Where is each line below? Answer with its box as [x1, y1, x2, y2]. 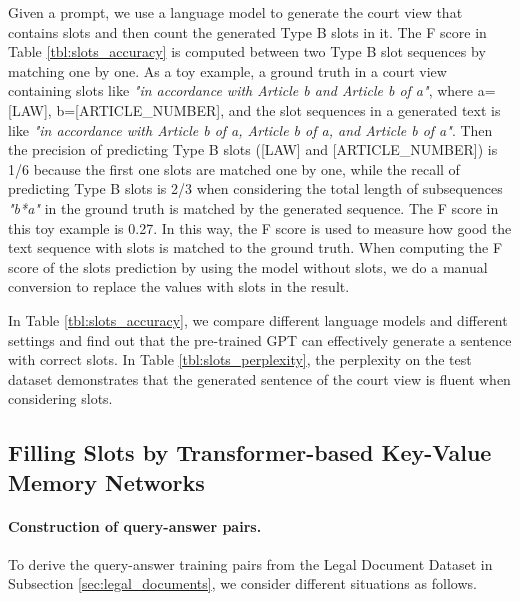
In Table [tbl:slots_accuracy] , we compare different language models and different [8, 309, 508, 330]
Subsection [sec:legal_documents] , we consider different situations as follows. [8, 573, 477, 594]
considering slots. [8, 388, 113, 409]
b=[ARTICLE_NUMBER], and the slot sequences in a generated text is [56, 99, 501, 120]
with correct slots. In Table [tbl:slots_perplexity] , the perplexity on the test [8, 349, 472, 370]
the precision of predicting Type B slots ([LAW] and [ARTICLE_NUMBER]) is [8, 139, 498, 160]
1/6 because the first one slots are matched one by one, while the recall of [8, 158, 460, 179]
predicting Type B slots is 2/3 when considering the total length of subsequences [8, 178, 503, 199]
